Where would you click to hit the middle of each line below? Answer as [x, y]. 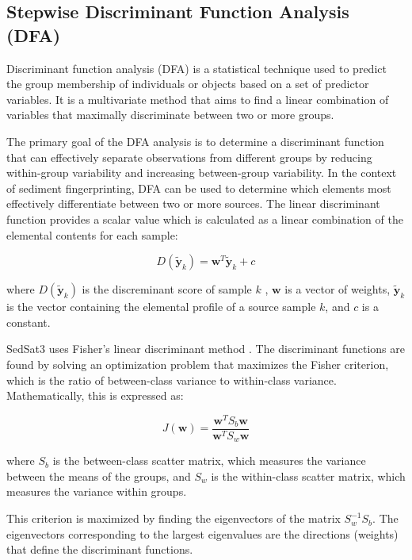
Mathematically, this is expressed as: [95, 395]
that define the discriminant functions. [100, 549]
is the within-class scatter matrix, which [308, 476]
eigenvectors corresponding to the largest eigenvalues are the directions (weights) [202, 533]
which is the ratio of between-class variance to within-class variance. [172, 380]
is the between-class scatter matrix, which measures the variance [209, 460]
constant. [29, 322]
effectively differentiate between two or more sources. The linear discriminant [193, 203]
